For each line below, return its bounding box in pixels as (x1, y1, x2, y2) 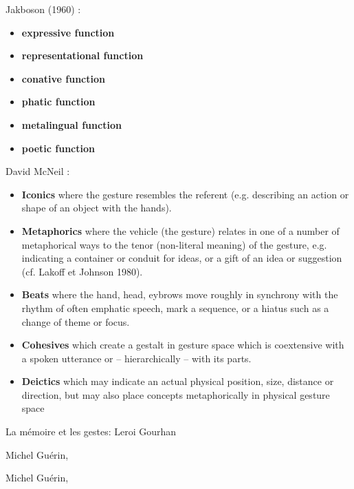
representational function (21, 48, 144, 63)
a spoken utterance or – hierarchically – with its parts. (21, 351, 252, 365)
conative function (21, 71, 105, 85)
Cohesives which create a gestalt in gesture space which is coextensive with (21, 337, 344, 352)
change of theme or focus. (21, 314, 130, 329)
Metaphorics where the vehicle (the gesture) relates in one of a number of (21, 223, 340, 238)
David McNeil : (5, 164, 70, 178)
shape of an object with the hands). (21, 200, 172, 215)
